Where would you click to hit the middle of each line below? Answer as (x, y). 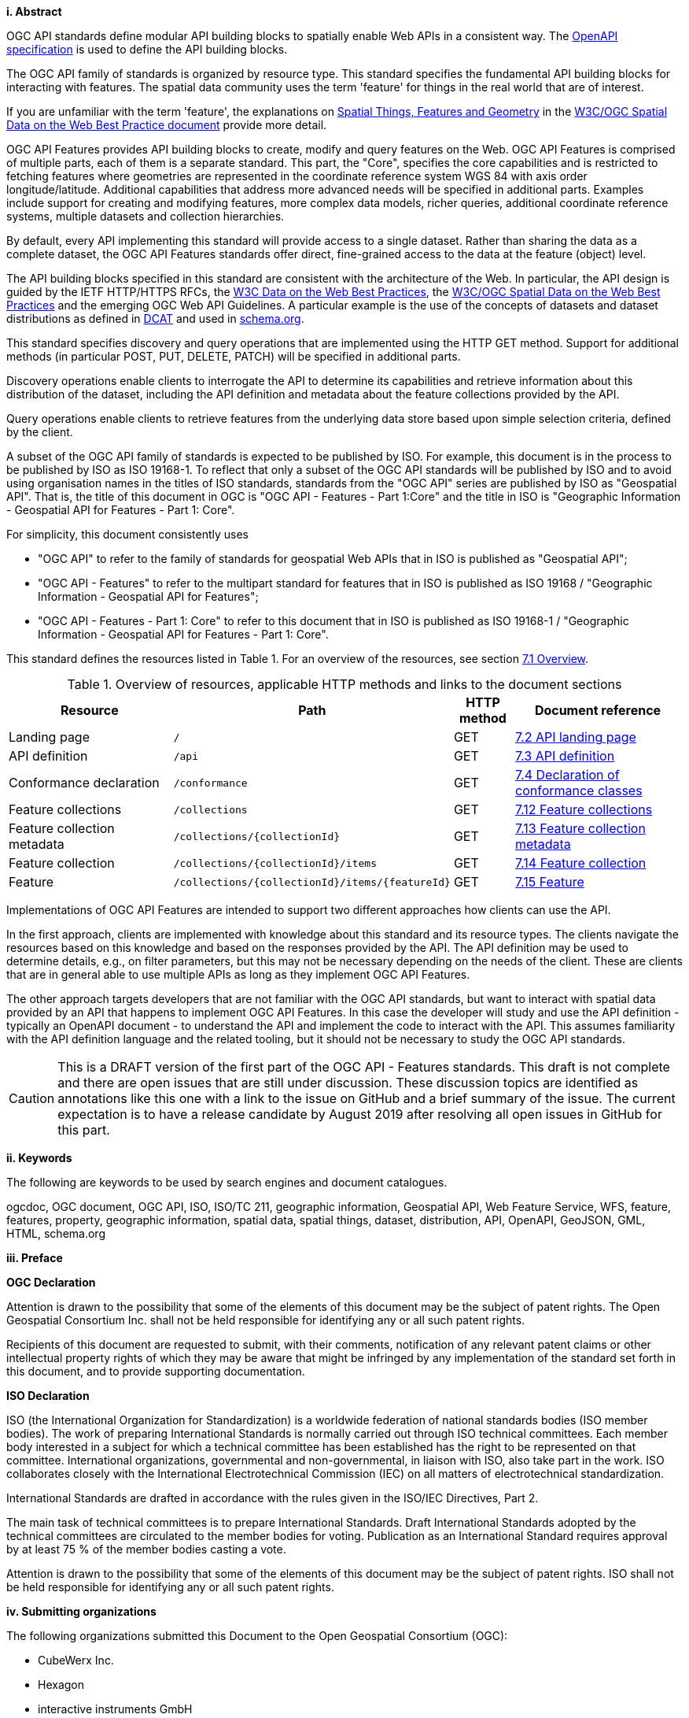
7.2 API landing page (576, 737)
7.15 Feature (550, 882)
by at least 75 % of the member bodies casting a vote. (146, 1549)
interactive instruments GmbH (115, 1709)
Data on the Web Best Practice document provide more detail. (167, 125)
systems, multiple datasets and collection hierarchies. (146, 216)
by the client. (40, 432)
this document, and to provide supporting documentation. (156, 1371)
